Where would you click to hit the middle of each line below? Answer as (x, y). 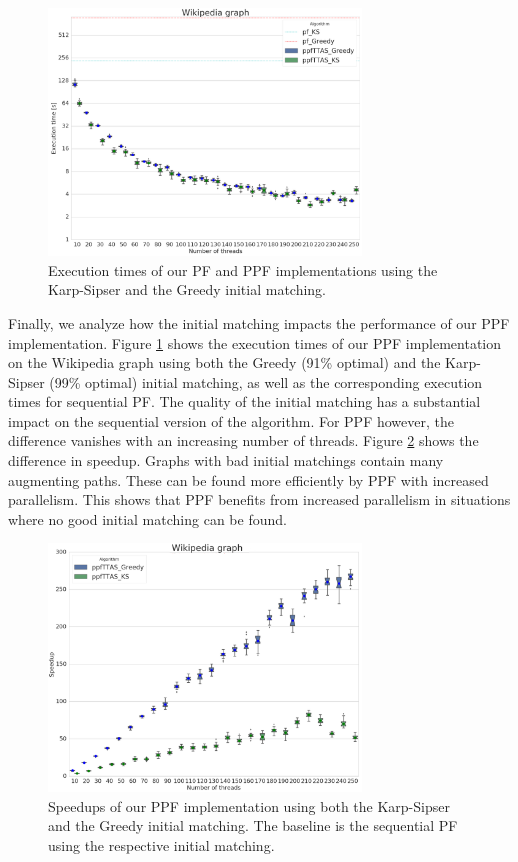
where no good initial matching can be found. (147, 518)
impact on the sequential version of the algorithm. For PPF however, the (231, 420)
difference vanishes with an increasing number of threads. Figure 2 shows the (243, 440)
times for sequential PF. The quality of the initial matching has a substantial (244, 401)
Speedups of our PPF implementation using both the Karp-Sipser (249, 805)
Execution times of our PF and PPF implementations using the (243, 269)
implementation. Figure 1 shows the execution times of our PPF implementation (255, 342)
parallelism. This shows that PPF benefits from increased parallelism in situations (259, 499)
